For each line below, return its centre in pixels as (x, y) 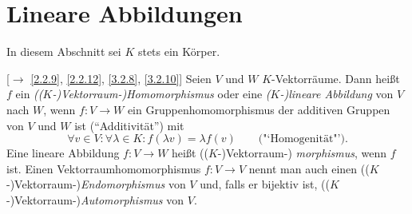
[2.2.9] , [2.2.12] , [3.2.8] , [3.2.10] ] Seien (121, 78)
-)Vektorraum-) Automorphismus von (95, 199)
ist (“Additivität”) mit (129, 125)
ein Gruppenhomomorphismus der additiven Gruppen (259, 109)
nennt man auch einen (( (309, 168)
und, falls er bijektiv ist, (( (265, 184)
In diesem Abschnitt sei (64, 52)
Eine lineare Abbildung (63, 153)
